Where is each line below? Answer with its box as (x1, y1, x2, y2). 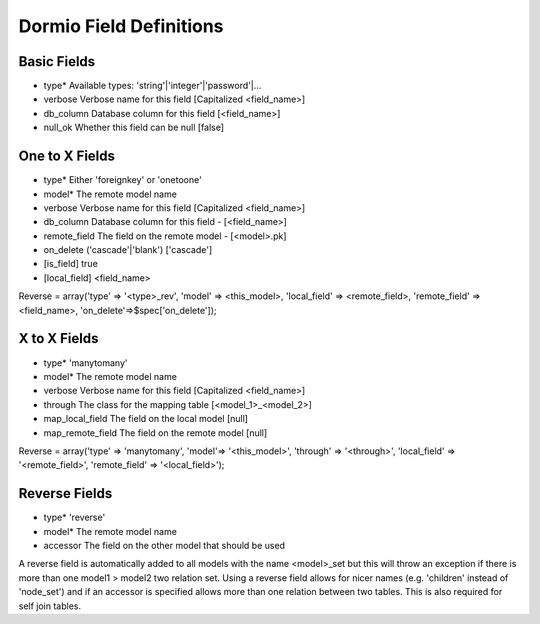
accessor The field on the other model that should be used (43, 539, 285, 551)
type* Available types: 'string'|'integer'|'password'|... (43, 80, 262, 92)
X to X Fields (18, 330, 99, 347)
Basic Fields (18, 53, 96, 70)
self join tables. (18, 600, 82, 612)
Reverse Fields (18, 485, 113, 502)
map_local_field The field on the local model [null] (43, 413, 249, 425)
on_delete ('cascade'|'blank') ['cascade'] (43, 244, 213, 256)
